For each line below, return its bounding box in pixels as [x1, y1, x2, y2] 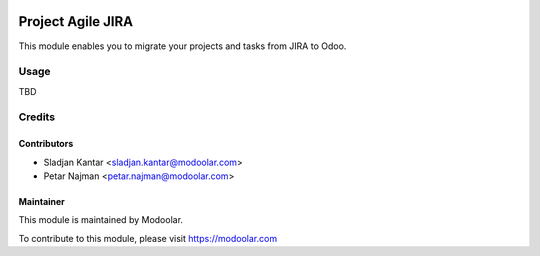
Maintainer [18, 196, 65, 207]
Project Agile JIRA [18, 13, 134, 30]
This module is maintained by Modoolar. [18, 214, 184, 226]
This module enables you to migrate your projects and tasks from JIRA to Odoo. [18, 40, 347, 52]
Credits [18, 110, 55, 124]
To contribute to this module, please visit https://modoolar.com [18, 232, 278, 244]
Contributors [18, 138, 74, 150]
